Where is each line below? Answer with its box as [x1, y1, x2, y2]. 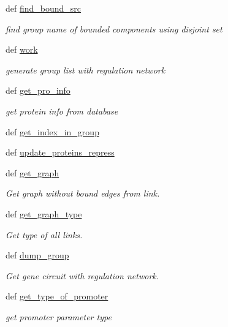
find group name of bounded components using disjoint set [6, 22, 222, 35]
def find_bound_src [6, 2, 82, 14]
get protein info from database [6, 104, 118, 117]
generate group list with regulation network [6, 63, 165, 76]
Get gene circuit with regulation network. [6, 269, 159, 282]
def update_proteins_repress [6, 146, 115, 159]
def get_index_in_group [6, 125, 99, 138]
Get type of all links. [6, 228, 83, 241]
